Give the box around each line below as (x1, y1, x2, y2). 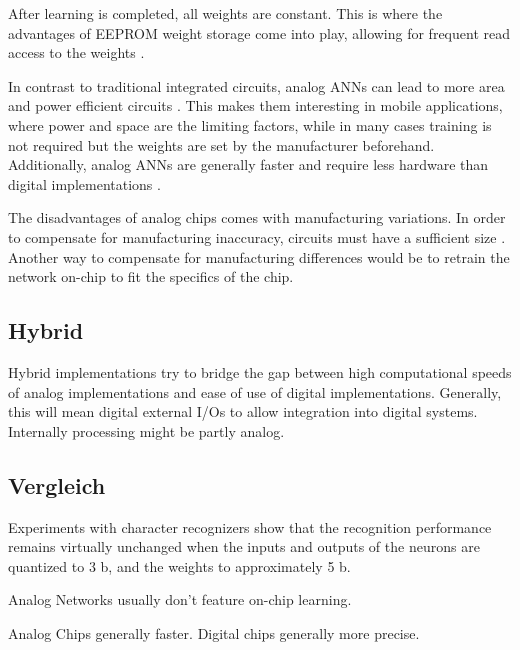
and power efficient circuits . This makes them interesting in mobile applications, (8, 95, 503, 116)
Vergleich (8, 469, 106, 500)
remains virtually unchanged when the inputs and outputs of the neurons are (8, 536, 480, 557)
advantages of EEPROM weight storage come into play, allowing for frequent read (8, 22, 510, 43)
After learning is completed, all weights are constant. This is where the (8, 3, 443, 23)
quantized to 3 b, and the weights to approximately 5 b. (8, 555, 351, 576)
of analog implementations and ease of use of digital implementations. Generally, (8, 381, 502, 402)
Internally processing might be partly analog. (8, 420, 285, 441)
